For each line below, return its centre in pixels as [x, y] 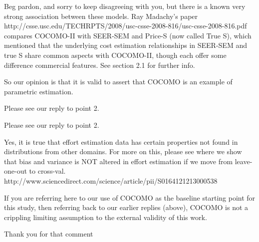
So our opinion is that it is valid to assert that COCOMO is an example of [118, 82]
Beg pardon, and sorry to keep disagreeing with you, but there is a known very [125, 6]
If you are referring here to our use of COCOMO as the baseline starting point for [130, 197]
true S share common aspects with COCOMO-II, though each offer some [115, 55]
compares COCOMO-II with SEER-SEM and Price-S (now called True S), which [128, 35]
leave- [244, 161]
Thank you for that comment [49, 234]
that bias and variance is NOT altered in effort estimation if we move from [119, 161]
